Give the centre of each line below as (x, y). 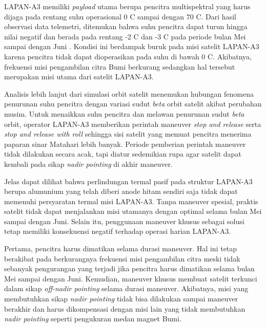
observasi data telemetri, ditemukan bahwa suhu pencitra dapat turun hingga (126, 26)
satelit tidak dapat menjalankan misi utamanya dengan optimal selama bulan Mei (133, 211)
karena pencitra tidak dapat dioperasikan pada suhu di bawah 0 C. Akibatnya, (128, 56)
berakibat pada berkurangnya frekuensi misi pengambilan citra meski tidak (122, 258)
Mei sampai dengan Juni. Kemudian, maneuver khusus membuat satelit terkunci (131, 278)
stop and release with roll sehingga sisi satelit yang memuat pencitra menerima (128, 134)
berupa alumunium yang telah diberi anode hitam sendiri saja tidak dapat (121, 191)
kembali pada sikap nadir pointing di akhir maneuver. (88, 163)
